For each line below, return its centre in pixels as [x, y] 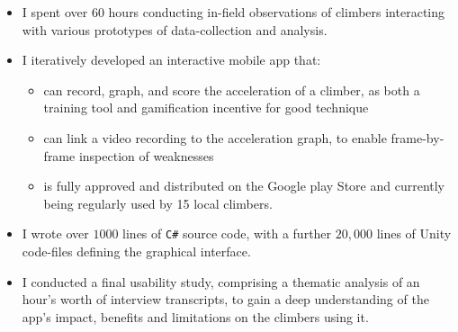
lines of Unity [414, 233]
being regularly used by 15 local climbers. [158, 203]
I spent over [55, 12]
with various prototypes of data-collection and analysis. [175, 29]
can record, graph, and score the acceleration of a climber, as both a [232, 90]
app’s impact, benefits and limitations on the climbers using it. [195, 316]
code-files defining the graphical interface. [136, 251]
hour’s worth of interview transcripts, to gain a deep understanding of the [225, 299]
